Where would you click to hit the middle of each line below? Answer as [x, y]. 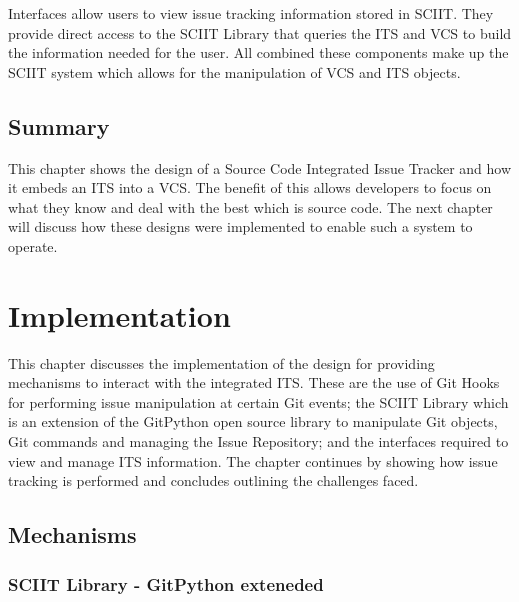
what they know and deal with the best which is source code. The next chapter [250, 206]
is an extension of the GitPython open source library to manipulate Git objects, [253, 421]
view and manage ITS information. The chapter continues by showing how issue [253, 460]
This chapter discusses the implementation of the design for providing [221, 362]
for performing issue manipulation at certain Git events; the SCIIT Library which [258, 401]
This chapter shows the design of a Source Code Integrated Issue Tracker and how [260, 167]
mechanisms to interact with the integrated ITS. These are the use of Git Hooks [254, 382]
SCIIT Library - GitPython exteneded [166, 583]
